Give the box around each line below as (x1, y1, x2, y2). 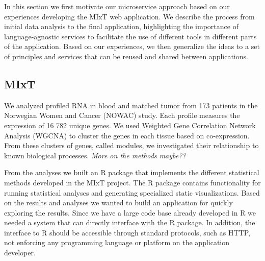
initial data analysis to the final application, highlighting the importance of (4, 21, 238, 32)
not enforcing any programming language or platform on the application (4, 237, 230, 248)
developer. (4, 247, 36, 258)
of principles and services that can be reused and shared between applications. (4, 51, 248, 61)
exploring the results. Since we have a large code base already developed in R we (4, 207, 256, 218)
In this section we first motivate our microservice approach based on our (4, 1, 230, 11)
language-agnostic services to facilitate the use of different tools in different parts (4, 31, 257, 41)
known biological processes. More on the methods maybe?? (4, 150, 186, 160)
